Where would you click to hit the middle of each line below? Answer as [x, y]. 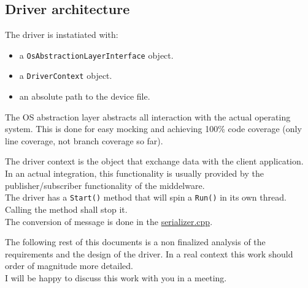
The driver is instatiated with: [62, 35]
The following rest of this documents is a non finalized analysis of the [135, 242]
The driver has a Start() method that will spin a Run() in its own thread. [146, 197]
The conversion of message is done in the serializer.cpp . [109, 221]
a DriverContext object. [66, 76]
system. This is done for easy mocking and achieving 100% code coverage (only [153, 129]
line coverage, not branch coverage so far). [84, 140]
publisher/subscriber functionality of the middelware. [105, 185]
